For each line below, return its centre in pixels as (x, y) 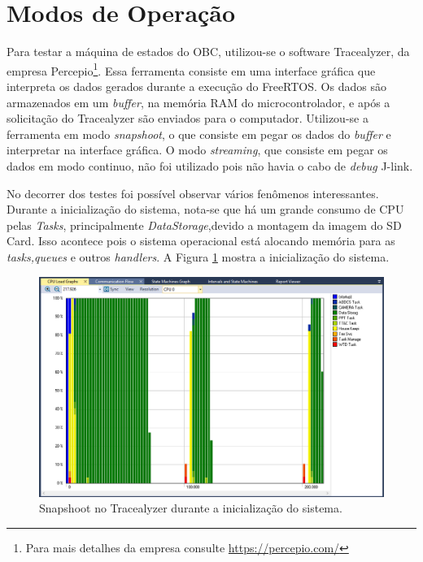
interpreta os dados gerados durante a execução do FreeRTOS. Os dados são (196, 86)
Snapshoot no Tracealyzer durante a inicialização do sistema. (191, 508)
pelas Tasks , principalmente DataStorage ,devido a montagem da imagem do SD (204, 225)
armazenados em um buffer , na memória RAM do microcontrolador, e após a (198, 102)
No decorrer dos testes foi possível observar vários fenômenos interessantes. (193, 193)
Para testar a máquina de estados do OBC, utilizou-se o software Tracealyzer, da (208, 52)
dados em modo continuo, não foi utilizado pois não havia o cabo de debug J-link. (210, 165)
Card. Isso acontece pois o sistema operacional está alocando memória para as (201, 241)
